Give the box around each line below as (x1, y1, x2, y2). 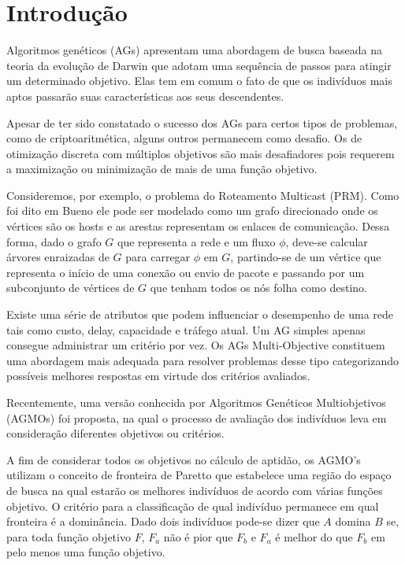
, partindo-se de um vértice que (230, 249, 381, 265)
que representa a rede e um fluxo (117, 233, 276, 249)
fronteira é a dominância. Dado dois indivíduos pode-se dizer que (6, 513, 320, 530)
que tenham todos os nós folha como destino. (150, 279, 367, 296)
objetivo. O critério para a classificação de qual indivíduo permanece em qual (6, 497, 379, 514)
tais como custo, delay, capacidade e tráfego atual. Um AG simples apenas (6, 321, 366, 338)
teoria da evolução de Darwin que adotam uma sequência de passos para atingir (6, 57, 392, 73)
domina (335, 513, 371, 530)
